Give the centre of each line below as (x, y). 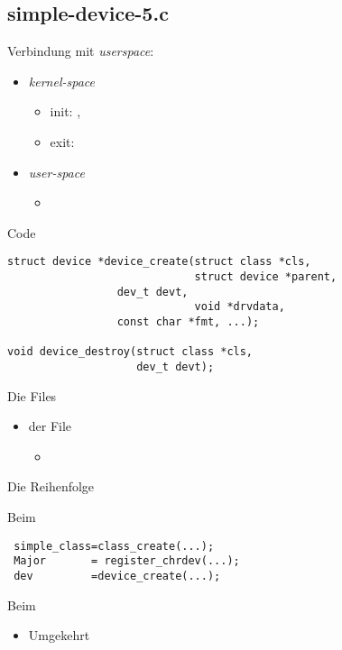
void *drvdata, (240, 307)
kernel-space (61, 81)
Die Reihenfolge (51, 486)
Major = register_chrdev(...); (127, 561)
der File (50, 426)
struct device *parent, (266, 277)
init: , (65, 111)
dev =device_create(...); (117, 576)
